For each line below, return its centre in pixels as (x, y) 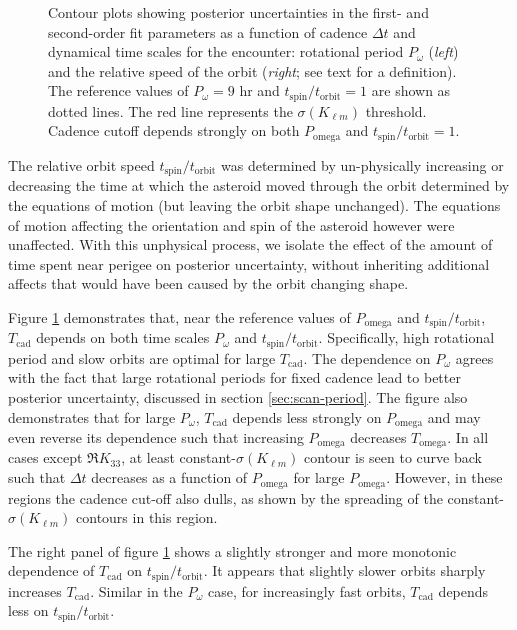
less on (28, 610)
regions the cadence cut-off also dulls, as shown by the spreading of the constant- (256, 497)
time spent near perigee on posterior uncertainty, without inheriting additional (249, 263)
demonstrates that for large (92, 416)
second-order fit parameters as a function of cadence (208, 31)
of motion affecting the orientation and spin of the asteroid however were (231, 224)
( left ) (443, 51)
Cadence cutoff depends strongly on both (174, 130)
